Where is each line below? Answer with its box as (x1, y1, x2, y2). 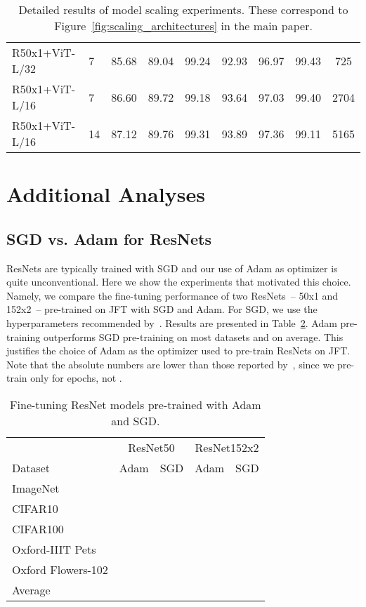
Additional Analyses (6, 180, 205, 208)
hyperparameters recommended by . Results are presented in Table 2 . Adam (6, 315, 337, 330)
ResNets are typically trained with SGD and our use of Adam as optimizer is (6, 260, 338, 275)
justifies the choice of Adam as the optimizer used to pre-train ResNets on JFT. (6, 343, 351, 358)
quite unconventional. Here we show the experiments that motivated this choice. (6, 274, 351, 289)
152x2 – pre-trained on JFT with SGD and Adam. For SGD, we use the (6, 302, 318, 316)
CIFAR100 (12, 520, 64, 537)
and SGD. (111, 412, 160, 429)
